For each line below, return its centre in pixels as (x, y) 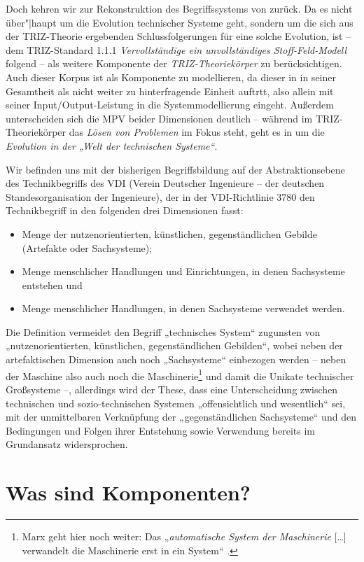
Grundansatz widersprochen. (67, 444)
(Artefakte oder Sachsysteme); (87, 247)
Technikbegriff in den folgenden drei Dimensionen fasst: (125, 210)
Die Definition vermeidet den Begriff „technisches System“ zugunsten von (163, 331)
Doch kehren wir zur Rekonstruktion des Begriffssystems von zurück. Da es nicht (179, 8)
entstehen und (52, 284)
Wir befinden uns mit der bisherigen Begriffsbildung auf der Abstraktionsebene (175, 169)
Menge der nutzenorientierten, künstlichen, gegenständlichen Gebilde (169, 233)
